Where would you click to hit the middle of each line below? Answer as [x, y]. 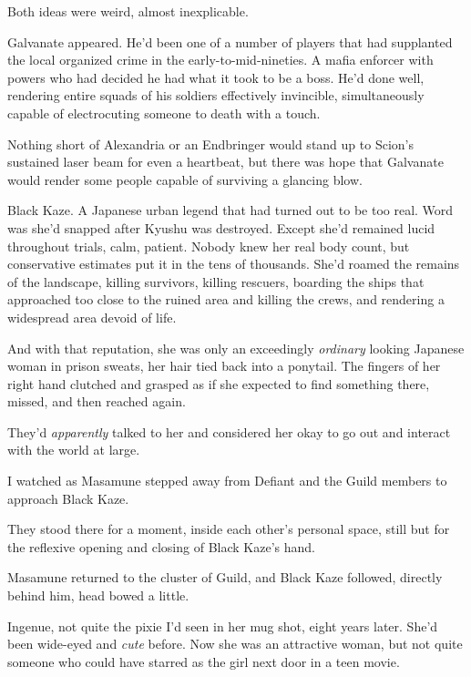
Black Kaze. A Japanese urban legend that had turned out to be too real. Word [230, 210]
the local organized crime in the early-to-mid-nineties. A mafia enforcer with [220, 60]
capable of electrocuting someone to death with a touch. [164, 113]
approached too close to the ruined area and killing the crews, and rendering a [226, 299]
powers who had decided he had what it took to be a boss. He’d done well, [216, 77]
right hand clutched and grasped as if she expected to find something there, [219, 383]
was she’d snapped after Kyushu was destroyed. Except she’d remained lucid [221, 227]
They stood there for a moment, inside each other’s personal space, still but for [229, 529]
